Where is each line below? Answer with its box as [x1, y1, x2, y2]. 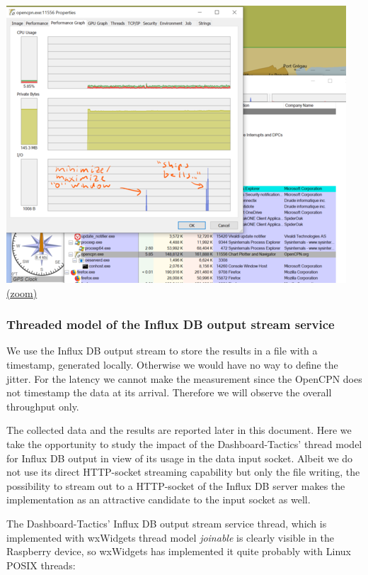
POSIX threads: [6, 557, 76, 572]
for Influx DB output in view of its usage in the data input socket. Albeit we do [6, 450, 353, 465]
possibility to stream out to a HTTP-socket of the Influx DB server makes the [6, 478, 345, 493]
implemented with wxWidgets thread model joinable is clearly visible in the [6, 530, 334, 545]
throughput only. [6, 398, 79, 413]
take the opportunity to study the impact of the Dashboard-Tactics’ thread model [6, 436, 362, 451]
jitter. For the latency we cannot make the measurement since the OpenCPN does [6, 371, 362, 386]
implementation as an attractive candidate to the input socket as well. [6, 492, 311, 507]
